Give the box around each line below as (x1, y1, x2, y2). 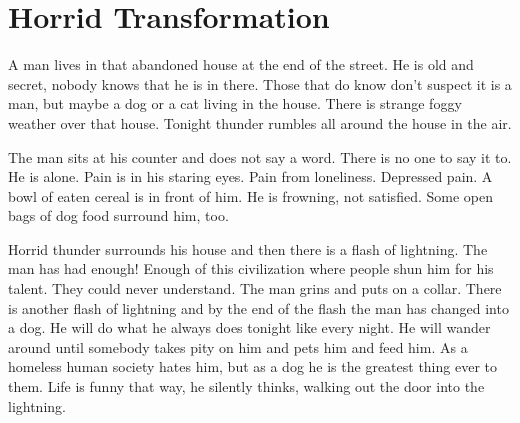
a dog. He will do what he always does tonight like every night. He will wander (8, 317, 491, 338)
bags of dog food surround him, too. (8, 205, 229, 226)
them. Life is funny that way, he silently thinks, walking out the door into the (8, 376, 485, 397)
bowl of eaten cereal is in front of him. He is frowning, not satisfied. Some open (8, 185, 493, 206)
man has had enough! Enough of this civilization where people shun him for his (8, 258, 494, 279)
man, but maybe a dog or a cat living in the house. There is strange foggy (8, 93, 462, 114)
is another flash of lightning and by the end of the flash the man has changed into (8, 297, 509, 318)
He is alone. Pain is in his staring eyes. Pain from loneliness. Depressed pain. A (8, 166, 493, 187)
